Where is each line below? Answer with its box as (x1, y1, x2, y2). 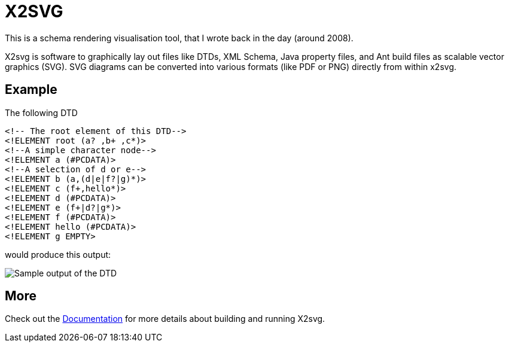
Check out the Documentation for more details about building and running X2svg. (5, 313, 325, 324)
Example (5, 82, 57, 98)
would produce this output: (5, 249, 111, 260)
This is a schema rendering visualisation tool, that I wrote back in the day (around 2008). (5, 32, 353, 43)
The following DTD (5, 107, 78, 118)
